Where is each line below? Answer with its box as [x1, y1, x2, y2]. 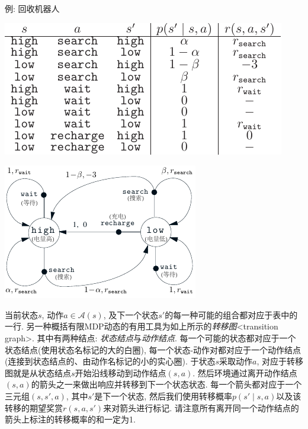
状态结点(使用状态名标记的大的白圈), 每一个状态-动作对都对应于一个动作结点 [5, 343, 301, 356]
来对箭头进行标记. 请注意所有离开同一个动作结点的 [103, 401, 299, 414]
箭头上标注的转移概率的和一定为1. [5, 413, 136, 425]
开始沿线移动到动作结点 [75, 366, 166, 379]
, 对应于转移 [256, 355, 303, 367]
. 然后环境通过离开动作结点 [192, 366, 297, 379]
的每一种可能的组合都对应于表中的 [165, 308, 298, 321]
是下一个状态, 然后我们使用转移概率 [94, 389, 232, 402]
